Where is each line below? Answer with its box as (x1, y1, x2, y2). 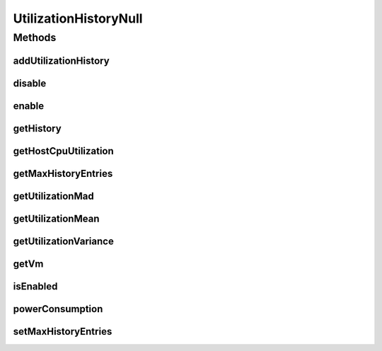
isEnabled (13, 280, 58, 292)
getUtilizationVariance (13, 235, 115, 247)
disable (13, 77, 47, 89)
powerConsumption (13, 303, 103, 315)
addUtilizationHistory (13, 54, 110, 67)
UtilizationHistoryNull (13, 11, 143, 26)
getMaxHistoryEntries (13, 167, 113, 180)
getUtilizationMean (13, 212, 100, 224)
